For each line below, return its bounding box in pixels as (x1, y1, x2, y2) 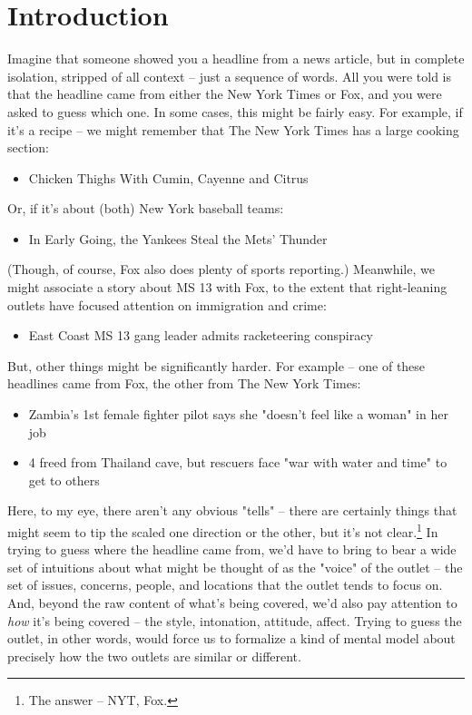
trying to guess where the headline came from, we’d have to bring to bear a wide (7, 540, 457, 559)
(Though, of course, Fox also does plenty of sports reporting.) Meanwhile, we (7, 260, 435, 279)
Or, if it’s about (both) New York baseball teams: (7, 199, 284, 218)
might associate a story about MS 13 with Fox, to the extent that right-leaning (7, 278, 447, 297)
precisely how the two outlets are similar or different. (7, 646, 301, 665)
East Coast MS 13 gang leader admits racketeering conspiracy (28, 326, 373, 345)
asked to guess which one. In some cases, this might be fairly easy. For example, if (7, 102, 463, 121)
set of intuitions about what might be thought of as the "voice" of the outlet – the (7, 557, 463, 576)
